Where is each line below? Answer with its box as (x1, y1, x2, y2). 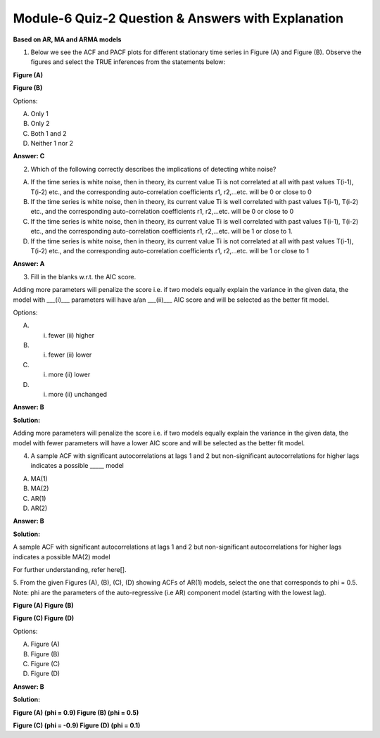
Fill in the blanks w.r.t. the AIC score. (30, 272, 137, 281)
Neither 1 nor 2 (30, 139, 74, 148)
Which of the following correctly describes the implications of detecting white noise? (30, 165, 277, 173)
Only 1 (30, 109, 49, 117)
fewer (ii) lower (48, 350, 92, 359)
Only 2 (30, 120, 50, 128)
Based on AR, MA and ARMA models (13, 35, 122, 44)
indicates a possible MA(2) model (13, 552, 110, 561)
